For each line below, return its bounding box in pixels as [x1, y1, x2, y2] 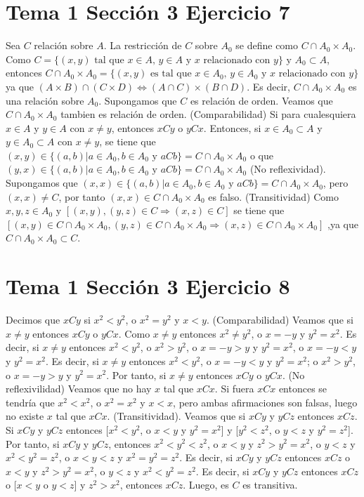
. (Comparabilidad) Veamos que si [206, 312, 353, 327]
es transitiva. [242, 477, 298, 492]
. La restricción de [103, 38, 182, 53]
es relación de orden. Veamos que [190, 93, 333, 107]
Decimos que [6, 312, 60, 327]
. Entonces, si [203, 120, 261, 135]
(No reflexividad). [249, 161, 326, 176]
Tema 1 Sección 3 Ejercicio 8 [6, 272, 290, 300]
